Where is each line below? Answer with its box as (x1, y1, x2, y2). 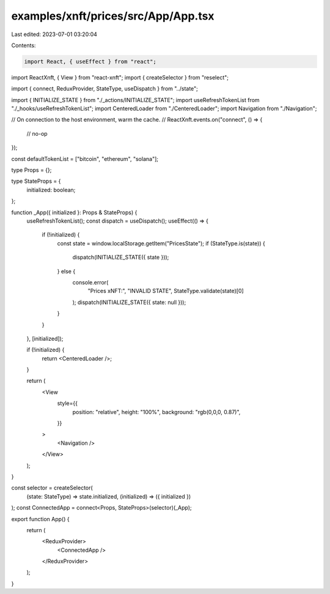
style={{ (57, 399, 78, 407)
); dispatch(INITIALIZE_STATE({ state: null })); (72, 299, 186, 306)
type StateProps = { (11, 177, 61, 185)
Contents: (11, 42, 36, 49)
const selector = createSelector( (11, 484, 93, 492)
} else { (57, 267, 76, 275)
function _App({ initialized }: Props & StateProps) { (11, 209, 137, 216)
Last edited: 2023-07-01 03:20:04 (11, 31, 98, 38)
